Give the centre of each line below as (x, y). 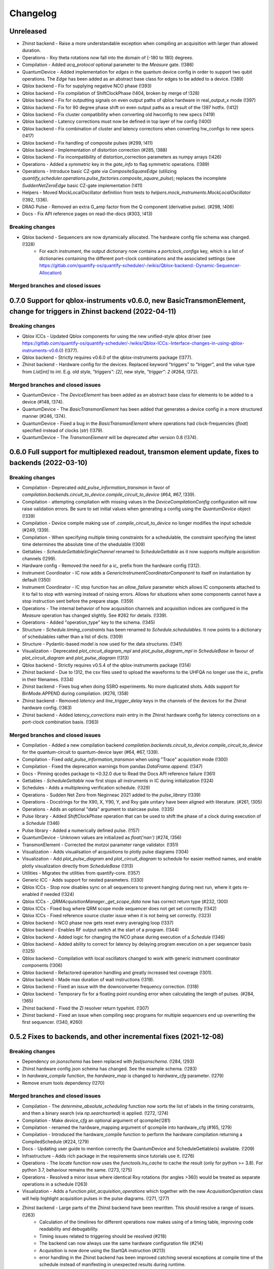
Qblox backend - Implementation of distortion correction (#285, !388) (95, 150)
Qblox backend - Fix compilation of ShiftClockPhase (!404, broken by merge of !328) (111, 93)
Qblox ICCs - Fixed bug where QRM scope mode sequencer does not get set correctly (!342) (119, 909)
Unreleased (28, 31)
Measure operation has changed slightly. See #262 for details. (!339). (95, 615)
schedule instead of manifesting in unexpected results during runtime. (113, 1264)
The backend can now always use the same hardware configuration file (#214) (121, 1243)
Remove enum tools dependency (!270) (63, 1083)
